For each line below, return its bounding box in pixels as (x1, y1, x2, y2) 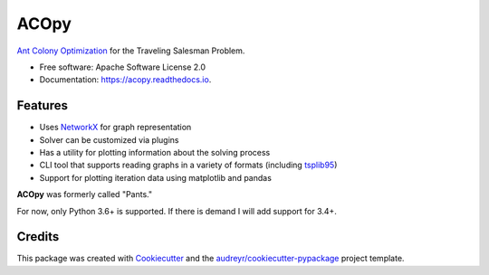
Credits (16, 229, 60, 244)
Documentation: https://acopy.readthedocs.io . (39, 74, 212, 85)
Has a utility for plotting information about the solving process (39, 147, 271, 158)
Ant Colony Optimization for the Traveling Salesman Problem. (16, 45, 245, 56)
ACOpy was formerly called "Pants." (16, 189, 153, 200)
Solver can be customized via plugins (39, 134, 179, 145)
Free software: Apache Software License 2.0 (39, 62, 206, 72)
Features (16, 98, 68, 113)
